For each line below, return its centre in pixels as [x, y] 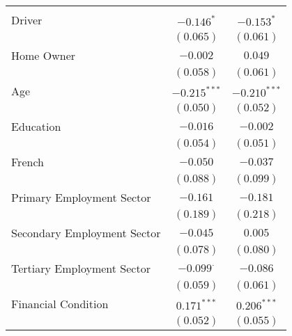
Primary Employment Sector [81, 197]
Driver [27, 20]
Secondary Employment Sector [86, 233]
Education [36, 126]
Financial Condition [60, 304]
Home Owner [44, 55]
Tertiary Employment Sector [81, 268]
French [28, 162]
